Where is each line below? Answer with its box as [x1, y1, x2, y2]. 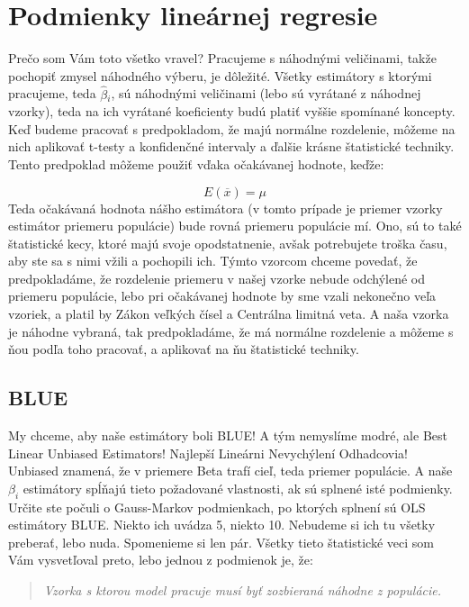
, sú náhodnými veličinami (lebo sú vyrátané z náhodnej [111, 84, 421, 103]
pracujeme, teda [8, 84, 96, 103]
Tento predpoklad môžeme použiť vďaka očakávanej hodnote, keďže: [8, 154, 384, 173]
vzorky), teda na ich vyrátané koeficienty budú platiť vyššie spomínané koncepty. [8, 102, 455, 121]
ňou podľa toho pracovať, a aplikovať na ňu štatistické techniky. [8, 340, 359, 358]
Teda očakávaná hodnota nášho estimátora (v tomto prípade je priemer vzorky [8, 198, 443, 217]
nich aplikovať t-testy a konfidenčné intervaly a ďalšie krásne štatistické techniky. [8, 137, 455, 156]
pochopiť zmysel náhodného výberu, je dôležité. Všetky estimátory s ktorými [8, 66, 432, 85]
